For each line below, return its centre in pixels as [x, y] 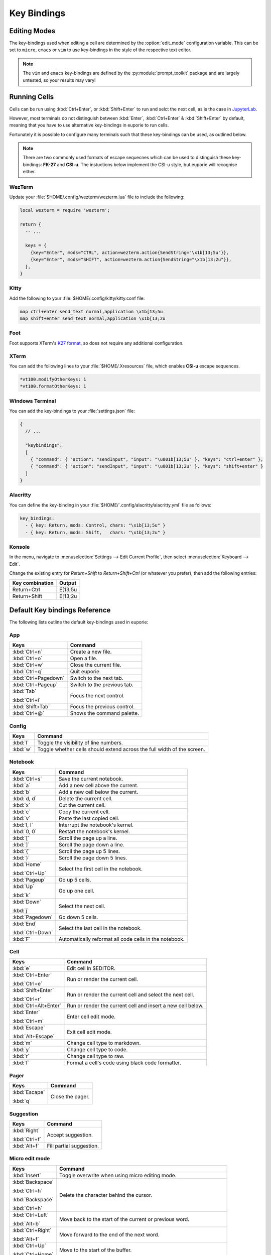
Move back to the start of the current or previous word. [124, 1219]
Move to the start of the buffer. [96, 1250]
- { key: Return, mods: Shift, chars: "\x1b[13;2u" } [95, 532]
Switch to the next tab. [97, 678]
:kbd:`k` [21, 895]
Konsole [20, 547]
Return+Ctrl [26, 589]
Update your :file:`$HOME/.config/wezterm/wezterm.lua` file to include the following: [97, 197]
